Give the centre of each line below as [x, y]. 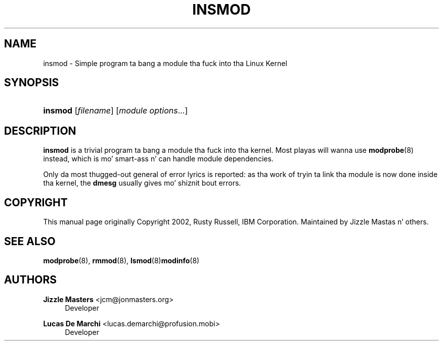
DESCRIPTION [40, 131]
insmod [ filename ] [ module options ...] [116, 111]
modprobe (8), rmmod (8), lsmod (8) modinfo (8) [121, 260]
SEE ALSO [30, 241]
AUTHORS [31, 280]
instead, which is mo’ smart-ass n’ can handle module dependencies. [158, 159]
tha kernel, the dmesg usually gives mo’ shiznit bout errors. [142, 183]
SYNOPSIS [32, 83]
